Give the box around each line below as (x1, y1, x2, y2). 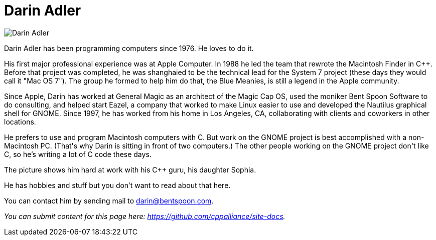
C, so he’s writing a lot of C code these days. (4, 149, 152, 158)
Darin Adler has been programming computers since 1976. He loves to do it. (4, 43, 254, 52)
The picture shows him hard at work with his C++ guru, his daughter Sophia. (4, 165, 256, 174)
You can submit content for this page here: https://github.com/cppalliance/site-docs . (4, 211, 285, 220)
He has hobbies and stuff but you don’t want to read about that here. (4, 180, 231, 189)
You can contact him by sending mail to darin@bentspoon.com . (4, 196, 214, 205)
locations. (4, 117, 36, 126)
